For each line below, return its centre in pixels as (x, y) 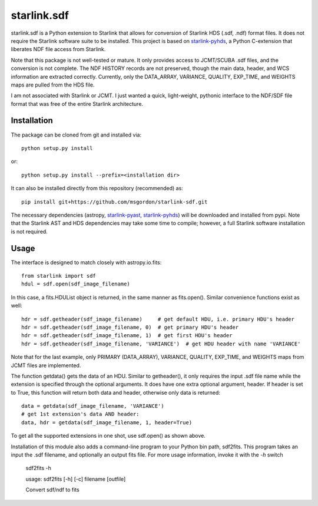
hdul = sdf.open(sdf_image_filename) (76, 284)
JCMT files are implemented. (46, 365)
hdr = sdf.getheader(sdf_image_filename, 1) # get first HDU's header (127, 336)
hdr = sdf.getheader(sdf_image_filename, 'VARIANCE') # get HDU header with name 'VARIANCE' (161, 344)
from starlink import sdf (59, 276)
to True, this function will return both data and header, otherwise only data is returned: (115, 392)
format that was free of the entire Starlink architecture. (77, 104)
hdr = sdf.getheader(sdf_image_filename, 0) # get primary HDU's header (130, 327)
